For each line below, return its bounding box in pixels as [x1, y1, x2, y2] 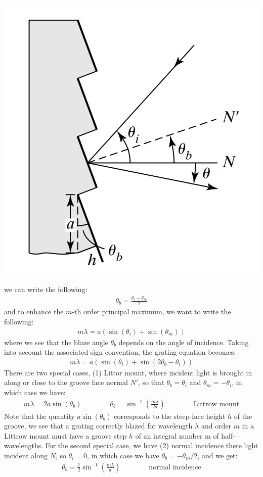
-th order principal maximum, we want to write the [72, 306, 231, 317]
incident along [4, 450, 48, 460]
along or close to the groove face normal [4, 377, 128, 388]
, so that [138, 377, 164, 388]
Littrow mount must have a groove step [4, 430, 127, 441]
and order [201, 420, 232, 431]
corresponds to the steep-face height [114, 410, 226, 421]
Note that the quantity [4, 410, 75, 421]
